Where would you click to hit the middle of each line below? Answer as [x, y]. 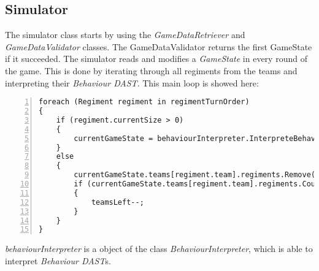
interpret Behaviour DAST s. [58, 260]
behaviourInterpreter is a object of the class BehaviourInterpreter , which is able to [159, 249]
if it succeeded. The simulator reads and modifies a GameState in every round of [156, 59]
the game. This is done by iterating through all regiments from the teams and [151, 70]
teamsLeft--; [117, 202]
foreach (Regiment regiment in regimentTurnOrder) [144, 102]
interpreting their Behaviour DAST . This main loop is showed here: [132, 82]
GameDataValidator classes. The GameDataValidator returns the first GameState [159, 46]
